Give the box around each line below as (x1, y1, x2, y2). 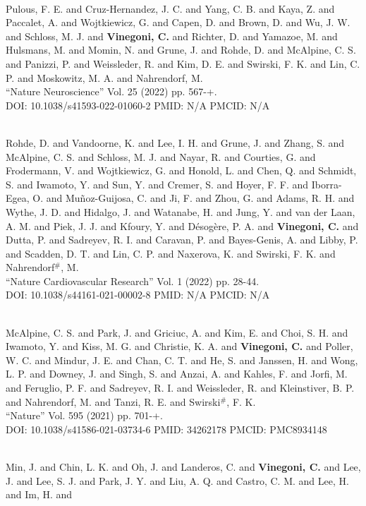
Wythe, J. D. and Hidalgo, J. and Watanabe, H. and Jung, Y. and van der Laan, (6, 204, 355, 219)
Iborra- (311, 176, 342, 191)
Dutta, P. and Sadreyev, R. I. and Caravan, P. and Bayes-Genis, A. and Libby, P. (6, 232, 358, 247)
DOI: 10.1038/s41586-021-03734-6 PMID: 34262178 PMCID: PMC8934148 (6, 421, 327, 436)
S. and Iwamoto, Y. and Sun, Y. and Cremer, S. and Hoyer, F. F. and (6, 176, 309, 191)
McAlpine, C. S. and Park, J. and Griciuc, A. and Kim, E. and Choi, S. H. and (6, 325, 348, 339)
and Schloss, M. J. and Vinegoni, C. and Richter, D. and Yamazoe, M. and (6, 28, 338, 43)
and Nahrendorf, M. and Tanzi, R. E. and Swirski (6, 394, 221, 409)
